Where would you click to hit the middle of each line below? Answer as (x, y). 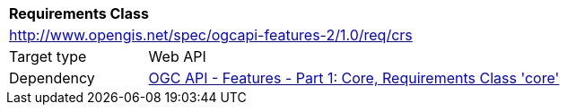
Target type (48, 56)
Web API (177, 56)
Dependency (52, 78)
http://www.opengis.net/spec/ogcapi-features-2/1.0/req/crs (211, 35)
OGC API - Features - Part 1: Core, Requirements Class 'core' (354, 78)
